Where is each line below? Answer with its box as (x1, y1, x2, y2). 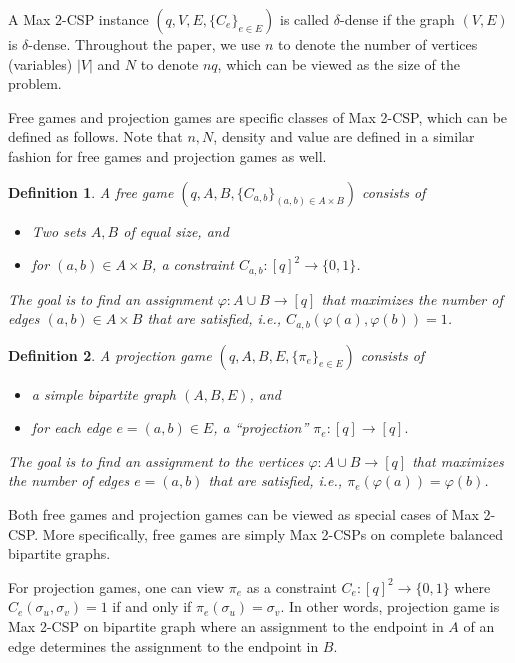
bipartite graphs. (8, 543, 111, 564)
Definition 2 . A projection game (8, 344, 212, 365)
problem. (8, 73, 62, 94)
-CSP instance (62, 9, 149, 29)
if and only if (112, 596, 192, 617)
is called (280, 9, 330, 29)
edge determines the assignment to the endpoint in (8, 635, 319, 656)
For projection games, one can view (8, 576, 225, 597)
